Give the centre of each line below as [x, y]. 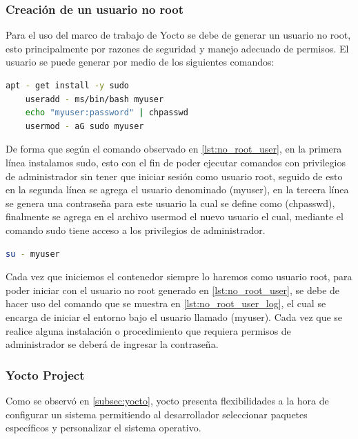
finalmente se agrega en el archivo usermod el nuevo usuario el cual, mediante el [175, 216]
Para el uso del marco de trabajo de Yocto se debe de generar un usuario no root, [178, 35]
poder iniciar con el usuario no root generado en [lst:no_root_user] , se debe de [173, 290]
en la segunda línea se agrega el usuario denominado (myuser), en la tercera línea [177, 189]
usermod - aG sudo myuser [84, 126]
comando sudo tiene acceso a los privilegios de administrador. [136, 230]
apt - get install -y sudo [68, 86]
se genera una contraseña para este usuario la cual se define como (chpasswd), [170, 203]
